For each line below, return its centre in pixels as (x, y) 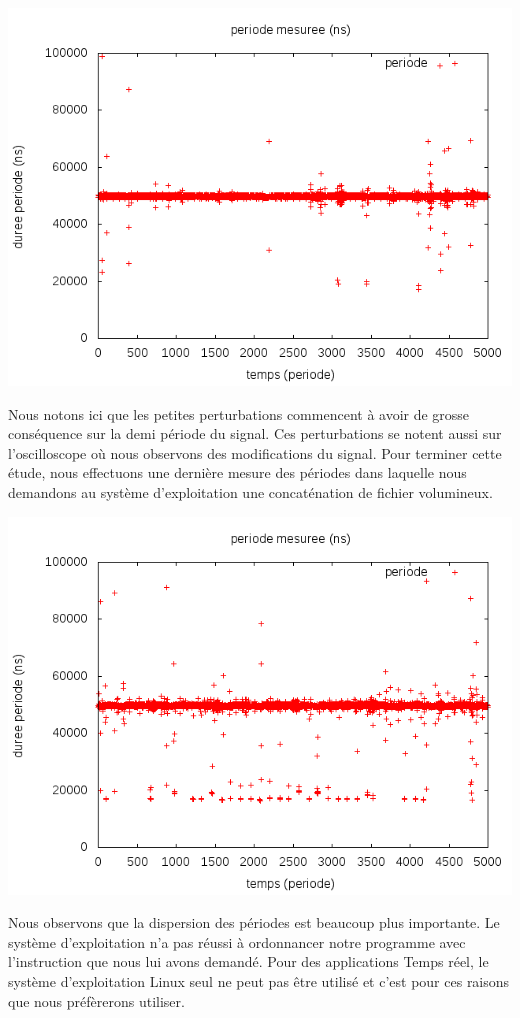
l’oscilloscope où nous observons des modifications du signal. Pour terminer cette (255, 452)
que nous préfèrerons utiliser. (96, 1000)
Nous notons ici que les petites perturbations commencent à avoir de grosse (239, 413)
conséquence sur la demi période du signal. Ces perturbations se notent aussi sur (255, 433)
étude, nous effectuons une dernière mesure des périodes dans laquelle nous (237, 472)
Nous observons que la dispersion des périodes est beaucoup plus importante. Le (254, 922)
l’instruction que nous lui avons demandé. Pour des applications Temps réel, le (248, 961)
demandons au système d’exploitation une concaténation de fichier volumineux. (250, 491)
